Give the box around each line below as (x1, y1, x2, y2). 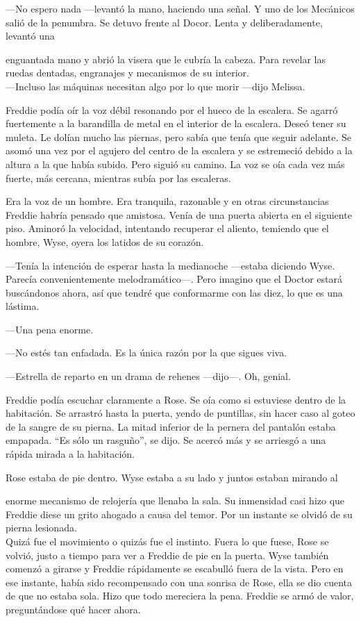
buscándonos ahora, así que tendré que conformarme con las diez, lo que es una (6, 285, 343, 299)
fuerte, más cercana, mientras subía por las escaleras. (6, 170, 231, 185)
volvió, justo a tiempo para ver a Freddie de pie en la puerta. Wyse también (6, 547, 329, 562)
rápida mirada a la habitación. (6, 447, 135, 461)
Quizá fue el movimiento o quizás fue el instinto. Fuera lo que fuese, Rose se (6, 534, 329, 548)
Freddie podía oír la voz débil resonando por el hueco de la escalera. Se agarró (6, 102, 338, 117)
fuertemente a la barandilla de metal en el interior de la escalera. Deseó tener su (6, 116, 346, 131)
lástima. (6, 299, 40, 313)
